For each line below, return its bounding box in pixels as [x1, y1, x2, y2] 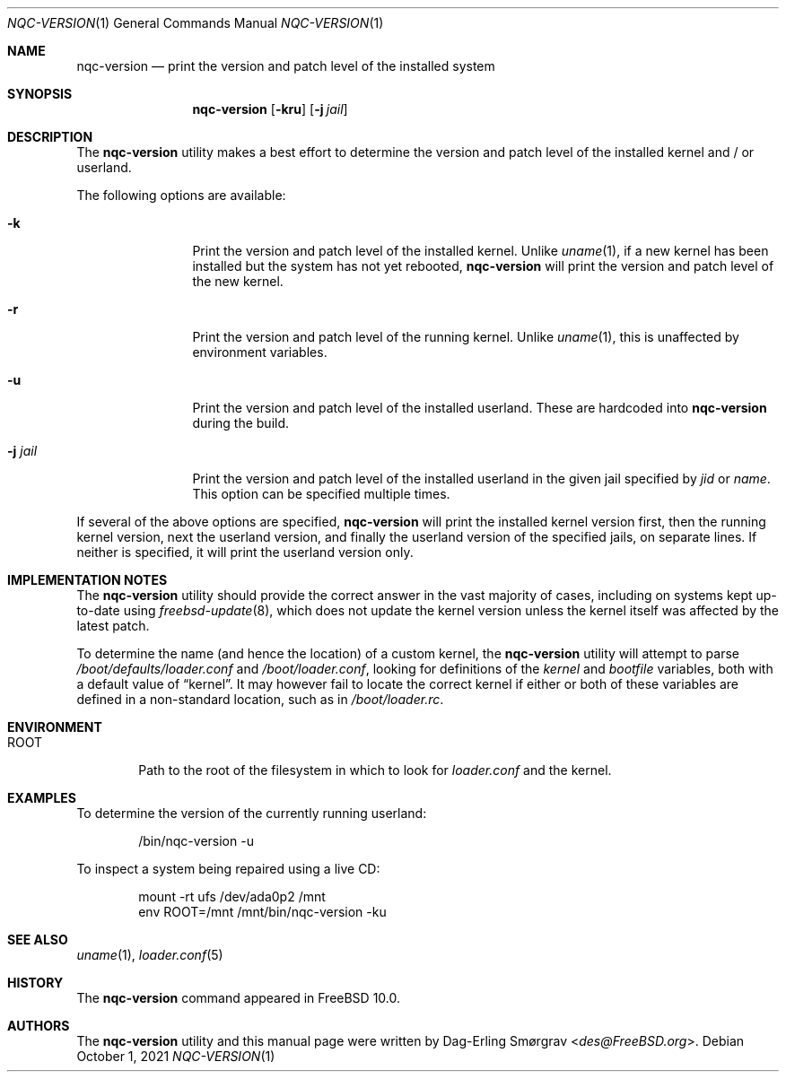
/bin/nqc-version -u [138, 833, 254, 848]
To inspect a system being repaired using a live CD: [76, 861, 380, 876]
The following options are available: [76, 187, 286, 203]
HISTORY [7, 975, 64, 990]
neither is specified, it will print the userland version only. [76, 544, 414, 560]
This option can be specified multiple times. [192, 486, 450, 501]
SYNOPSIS [7, 86, 73, 101]
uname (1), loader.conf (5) [76, 947, 223, 962]
